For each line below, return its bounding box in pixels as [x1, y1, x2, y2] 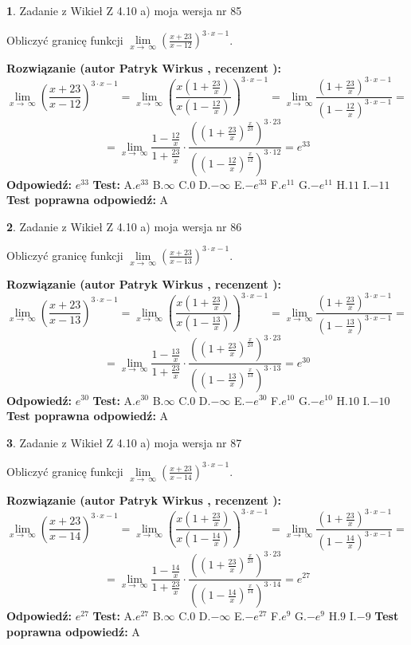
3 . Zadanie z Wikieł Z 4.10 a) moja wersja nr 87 [6, 434, 242, 450]
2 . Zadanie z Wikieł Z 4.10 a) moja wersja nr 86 [6, 218, 242, 234]
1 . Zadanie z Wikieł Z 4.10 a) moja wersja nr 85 [6, 2, 242, 18]
